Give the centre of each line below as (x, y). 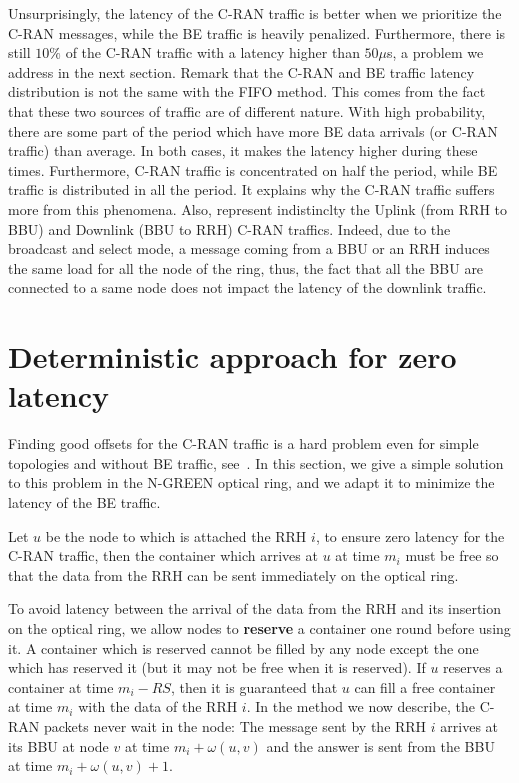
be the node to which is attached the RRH (176, 535)
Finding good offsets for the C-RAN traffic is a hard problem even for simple (243, 443)
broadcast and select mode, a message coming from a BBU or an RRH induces (249, 248)
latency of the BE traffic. (84, 502)
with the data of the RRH (158, 706)
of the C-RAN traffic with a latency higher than (212, 52)
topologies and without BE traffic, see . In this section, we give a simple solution (256, 462)
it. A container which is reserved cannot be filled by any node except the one (243, 647)
